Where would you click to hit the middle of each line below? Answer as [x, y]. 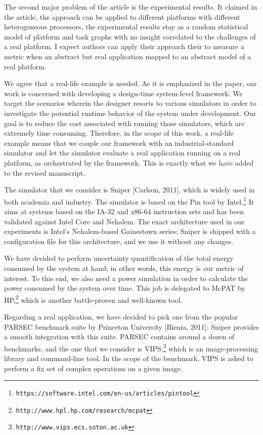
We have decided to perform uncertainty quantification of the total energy [119, 258]
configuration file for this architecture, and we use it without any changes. [119, 241]
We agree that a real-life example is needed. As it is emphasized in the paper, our [130, 83]
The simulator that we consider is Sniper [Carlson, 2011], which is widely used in [129, 190]
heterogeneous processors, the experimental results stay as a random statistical [126, 27]
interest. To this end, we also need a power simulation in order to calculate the [126, 278]
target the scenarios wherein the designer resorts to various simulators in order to [130, 103]
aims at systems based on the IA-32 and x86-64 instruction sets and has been [124, 211]
